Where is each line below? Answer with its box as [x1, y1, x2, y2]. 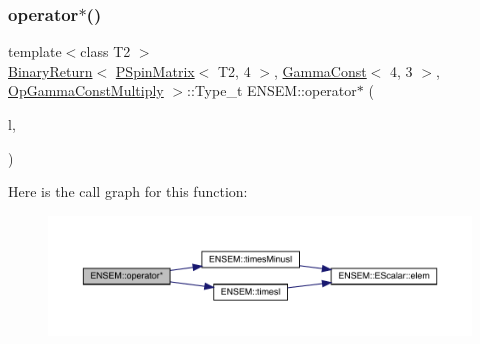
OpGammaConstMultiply [8, 80, 164, 101]
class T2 [80, 41, 131, 62]
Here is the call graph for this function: [8, 181, 248, 202]
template [8, 41, 62, 62]
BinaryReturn [8, 60, 93, 81]
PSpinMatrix [115, 60, 195, 81]
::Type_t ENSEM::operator [187, 80, 357, 101]
